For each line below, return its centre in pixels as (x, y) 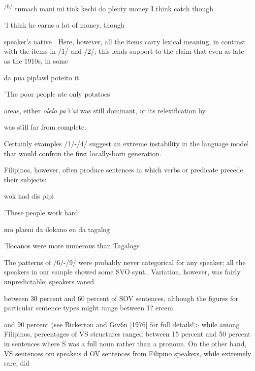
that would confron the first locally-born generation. (83, 153)
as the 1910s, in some (36, 61)
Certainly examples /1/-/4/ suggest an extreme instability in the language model (127, 143)
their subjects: (25, 179)
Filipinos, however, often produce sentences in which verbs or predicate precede (124, 170)
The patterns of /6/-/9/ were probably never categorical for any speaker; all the (125, 262)
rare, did (17, 363)
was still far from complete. (45, 127)
